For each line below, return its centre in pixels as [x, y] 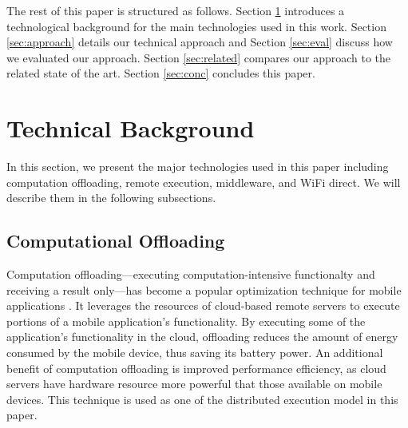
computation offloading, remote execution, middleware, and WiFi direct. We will [204, 182]
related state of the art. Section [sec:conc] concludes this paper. [161, 73]
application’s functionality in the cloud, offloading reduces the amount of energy [202, 337]
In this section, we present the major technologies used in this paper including [198, 166]
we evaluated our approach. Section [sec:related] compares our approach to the [199, 57]
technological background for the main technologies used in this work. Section [196, 26]
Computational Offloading [116, 241]
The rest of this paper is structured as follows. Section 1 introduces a [176, 10]
